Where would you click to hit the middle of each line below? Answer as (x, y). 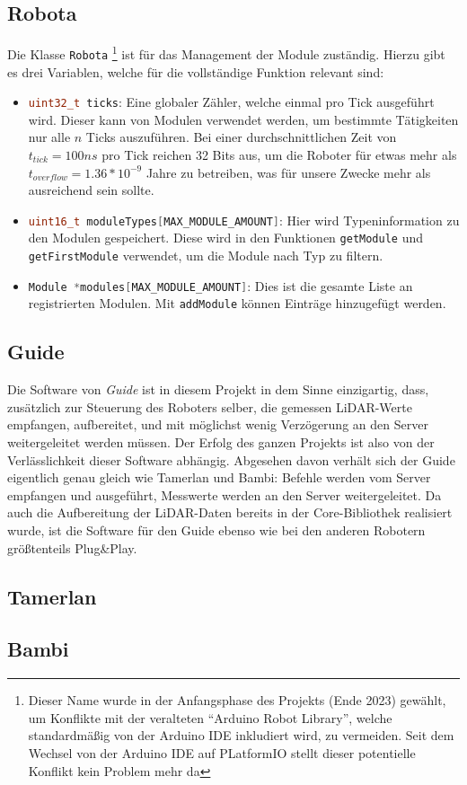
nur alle (49, 137)
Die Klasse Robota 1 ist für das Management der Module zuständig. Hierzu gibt (226, 53)
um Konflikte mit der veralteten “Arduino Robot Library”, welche (210, 717)
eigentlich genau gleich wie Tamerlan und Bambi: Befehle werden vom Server (219, 477)
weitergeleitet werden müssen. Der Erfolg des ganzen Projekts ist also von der (221, 442)
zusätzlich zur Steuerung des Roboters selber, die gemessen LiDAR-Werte (210, 406)
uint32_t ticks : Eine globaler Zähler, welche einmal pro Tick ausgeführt (231, 102)
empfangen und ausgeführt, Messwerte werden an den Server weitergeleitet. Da (225, 494)
